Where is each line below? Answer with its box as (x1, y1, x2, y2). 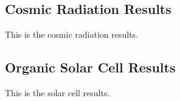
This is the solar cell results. (5, 86, 110, 99)
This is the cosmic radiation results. (5, 28, 139, 41)
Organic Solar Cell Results (5, 58, 176, 77)
